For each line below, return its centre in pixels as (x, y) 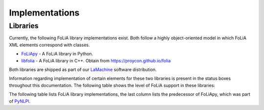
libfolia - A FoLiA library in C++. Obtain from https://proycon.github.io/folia (96, 60)
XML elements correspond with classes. (49, 45)
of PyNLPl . (20, 101)
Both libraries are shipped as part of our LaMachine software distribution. (83, 69)
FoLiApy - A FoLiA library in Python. (57, 54)
